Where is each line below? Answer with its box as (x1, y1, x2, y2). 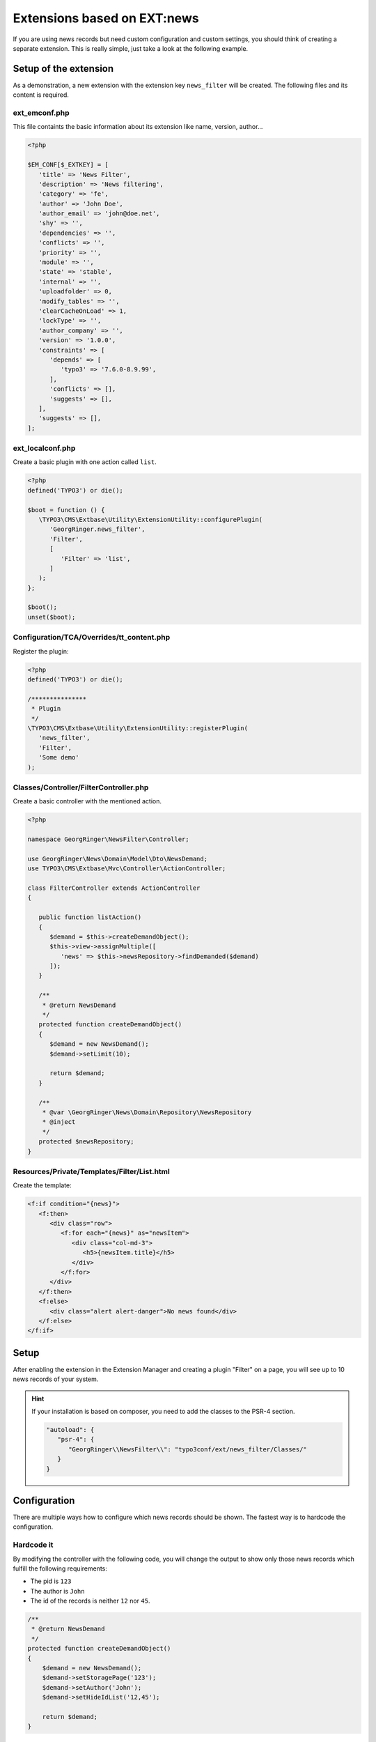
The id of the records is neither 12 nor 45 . (30, 1596, 150, 1605)
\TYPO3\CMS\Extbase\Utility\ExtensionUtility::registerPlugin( (27, 724, 249, 732)
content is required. (13, 91, 70, 99)
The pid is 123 (30, 1577, 72, 1585)
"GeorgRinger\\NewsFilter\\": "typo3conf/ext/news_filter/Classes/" (68, 1445, 308, 1453)
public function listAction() (38, 914, 142, 921)
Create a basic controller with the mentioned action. (13, 797, 162, 806)
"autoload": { (46, 1426, 95, 1433)
